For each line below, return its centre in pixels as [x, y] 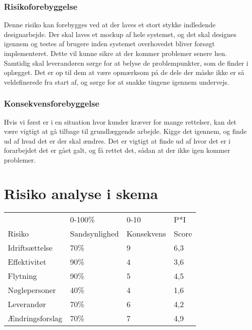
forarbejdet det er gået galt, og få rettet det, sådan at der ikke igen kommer [117, 150]
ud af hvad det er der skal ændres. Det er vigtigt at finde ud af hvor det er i [117, 140]
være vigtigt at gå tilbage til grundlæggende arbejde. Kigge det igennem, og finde [126, 131]
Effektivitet [27, 261]
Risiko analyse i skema [81, 193]
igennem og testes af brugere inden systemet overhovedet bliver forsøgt [109, 44]
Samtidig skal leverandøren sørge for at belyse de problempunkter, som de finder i [126, 63]
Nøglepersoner [32, 290]
